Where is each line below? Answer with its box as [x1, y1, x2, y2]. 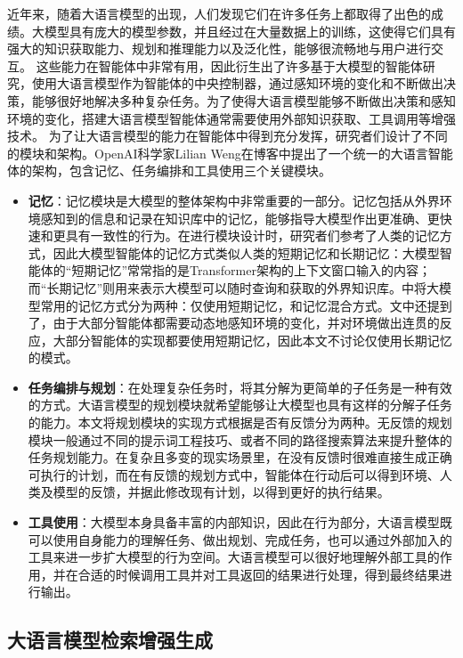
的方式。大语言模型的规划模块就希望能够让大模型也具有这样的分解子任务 [28, 395, 452, 414]
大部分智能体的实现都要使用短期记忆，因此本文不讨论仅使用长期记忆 [53, 330, 452, 349]
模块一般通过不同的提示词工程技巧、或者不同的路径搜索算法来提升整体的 [28, 430, 452, 449]
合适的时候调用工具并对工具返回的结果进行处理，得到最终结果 [77, 565, 440, 583]
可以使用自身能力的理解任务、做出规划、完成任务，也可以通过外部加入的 [28, 530, 452, 548]
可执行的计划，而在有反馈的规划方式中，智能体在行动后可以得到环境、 [28, 465, 440, 483]
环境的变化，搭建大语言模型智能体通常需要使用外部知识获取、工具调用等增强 [7, 109, 456, 127]
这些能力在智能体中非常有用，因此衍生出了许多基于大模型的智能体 [36, 56, 423, 75]
